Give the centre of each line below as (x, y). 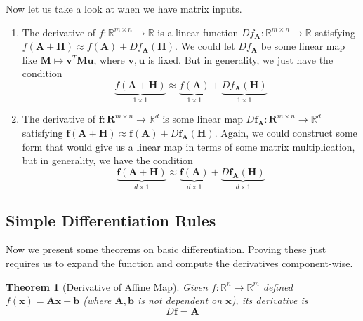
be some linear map (303, 46)
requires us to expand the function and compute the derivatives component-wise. (179, 263)
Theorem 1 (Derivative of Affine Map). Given (107, 286)
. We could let (205, 46)
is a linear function (198, 32)
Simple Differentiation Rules (111, 220)
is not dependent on (180, 300)
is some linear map (203, 119)
